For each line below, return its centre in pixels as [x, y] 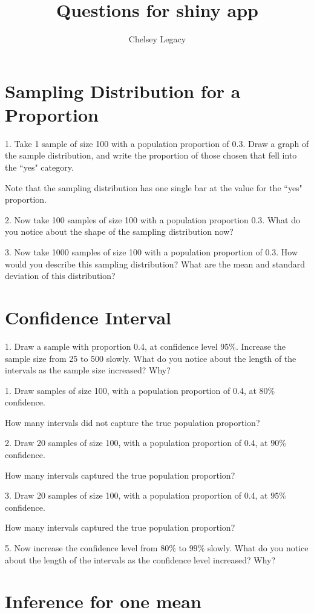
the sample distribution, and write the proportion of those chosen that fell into [151, 155]
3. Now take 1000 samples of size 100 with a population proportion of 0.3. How [152, 252]
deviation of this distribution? [60, 276]
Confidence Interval [88, 317]
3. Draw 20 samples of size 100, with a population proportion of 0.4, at [136, 495]
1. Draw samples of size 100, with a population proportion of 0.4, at [131, 390]
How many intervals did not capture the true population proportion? [132, 422]
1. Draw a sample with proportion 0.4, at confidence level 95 [117, 346]
